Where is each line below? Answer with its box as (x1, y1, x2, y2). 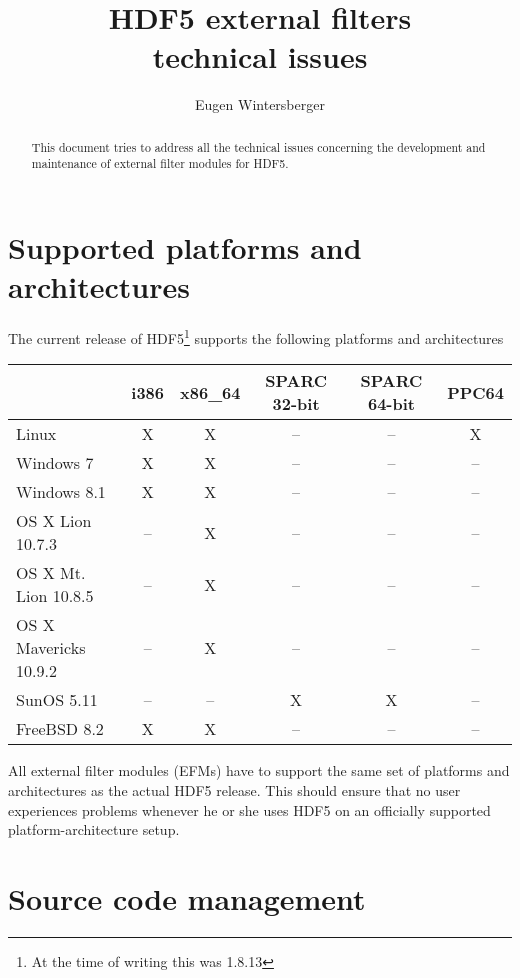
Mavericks (16, 636, 86, 660)
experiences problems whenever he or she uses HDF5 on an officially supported (8, 799, 491, 820)
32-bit (272, 392, 320, 416)
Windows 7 (16, 451, 94, 475)
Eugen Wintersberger (195, 94, 325, 115)
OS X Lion (16, 509, 92, 533)
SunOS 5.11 (16, 688, 98, 712)
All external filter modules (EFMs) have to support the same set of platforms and (8, 760, 510, 781)
